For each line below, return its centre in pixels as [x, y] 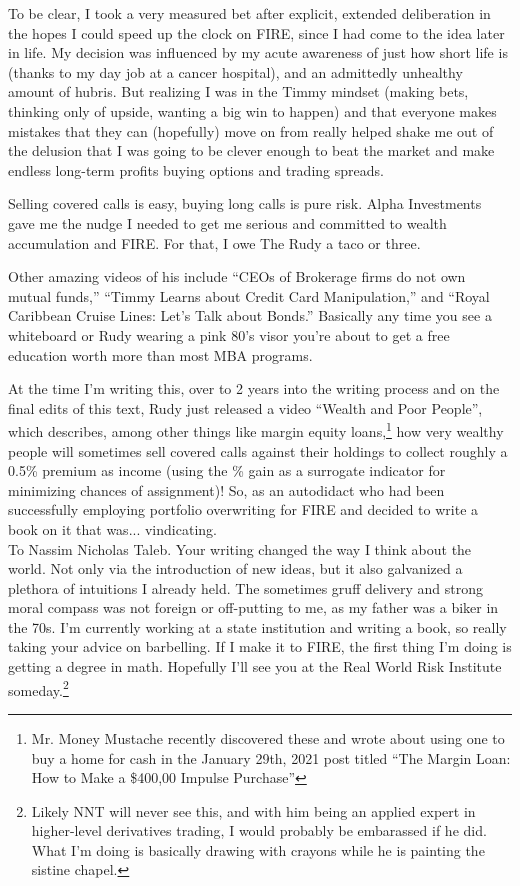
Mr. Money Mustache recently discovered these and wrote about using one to [268, 737]
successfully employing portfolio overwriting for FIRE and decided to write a [243, 509]
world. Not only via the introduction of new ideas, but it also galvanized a [235, 568]
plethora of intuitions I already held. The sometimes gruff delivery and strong [245, 587]
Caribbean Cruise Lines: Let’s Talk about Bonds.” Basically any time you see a [250, 315]
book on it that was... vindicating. [112, 528]
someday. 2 [38, 688]
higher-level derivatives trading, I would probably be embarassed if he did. [259, 830]
